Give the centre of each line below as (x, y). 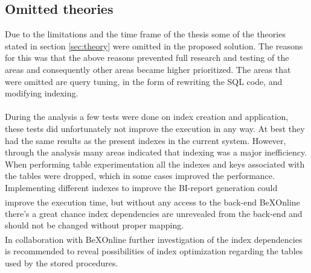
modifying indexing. (42, 93)
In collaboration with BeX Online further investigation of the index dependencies (154, 239)
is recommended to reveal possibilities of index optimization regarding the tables (154, 251)
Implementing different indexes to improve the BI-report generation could (141, 187)
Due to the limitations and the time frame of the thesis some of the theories (145, 34)
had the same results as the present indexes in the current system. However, (146, 140)
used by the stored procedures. (62, 262)
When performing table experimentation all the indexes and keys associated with (155, 164)
